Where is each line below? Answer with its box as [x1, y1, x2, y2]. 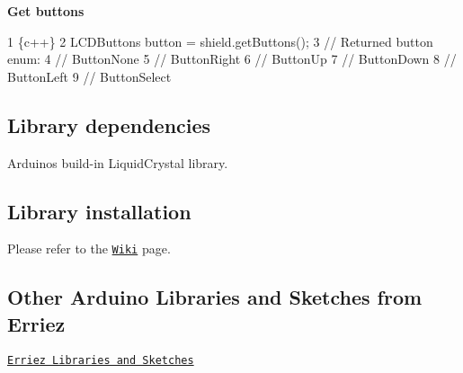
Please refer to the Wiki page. [7, 239, 171, 258]
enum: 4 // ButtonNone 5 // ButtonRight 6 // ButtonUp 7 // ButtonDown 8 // [7, 49, 457, 68]
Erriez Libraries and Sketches [7, 353, 194, 367]
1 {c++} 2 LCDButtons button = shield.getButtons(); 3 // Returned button [7, 31, 433, 50]
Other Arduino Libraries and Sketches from [7, 283, 423, 311]
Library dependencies [7, 111, 211, 138]
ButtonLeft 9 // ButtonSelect [7, 67, 172, 85]
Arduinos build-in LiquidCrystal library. [7, 153, 228, 172]
